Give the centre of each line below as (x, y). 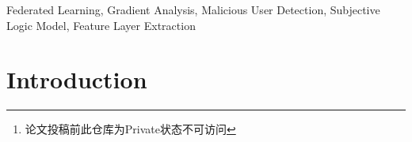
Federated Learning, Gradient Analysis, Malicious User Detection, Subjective (193, 9)
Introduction (77, 79)
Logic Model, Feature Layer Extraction (101, 25)
